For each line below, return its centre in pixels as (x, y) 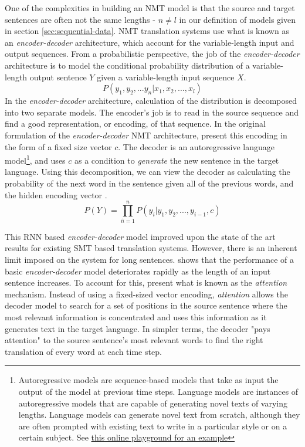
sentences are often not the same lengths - (80, 19)
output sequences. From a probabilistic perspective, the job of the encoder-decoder (152, 54)
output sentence (58, 77)
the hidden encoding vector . (56, 194)
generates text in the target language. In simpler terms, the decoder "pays (138, 328)
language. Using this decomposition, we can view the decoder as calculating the (148, 172)
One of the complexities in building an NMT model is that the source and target (150, 8)
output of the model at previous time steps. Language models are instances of (158, 391)
